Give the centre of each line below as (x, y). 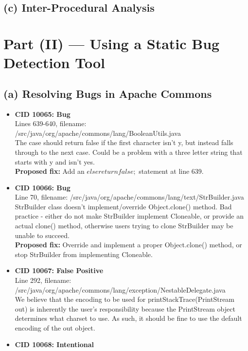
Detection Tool (54, 63)
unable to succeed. (42, 235)
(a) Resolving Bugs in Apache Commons (108, 93)
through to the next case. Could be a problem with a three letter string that (129, 152)
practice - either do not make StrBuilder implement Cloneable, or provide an (129, 216)
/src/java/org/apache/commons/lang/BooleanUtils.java (98, 133)
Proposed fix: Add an (50, 171)
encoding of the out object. (55, 328)
